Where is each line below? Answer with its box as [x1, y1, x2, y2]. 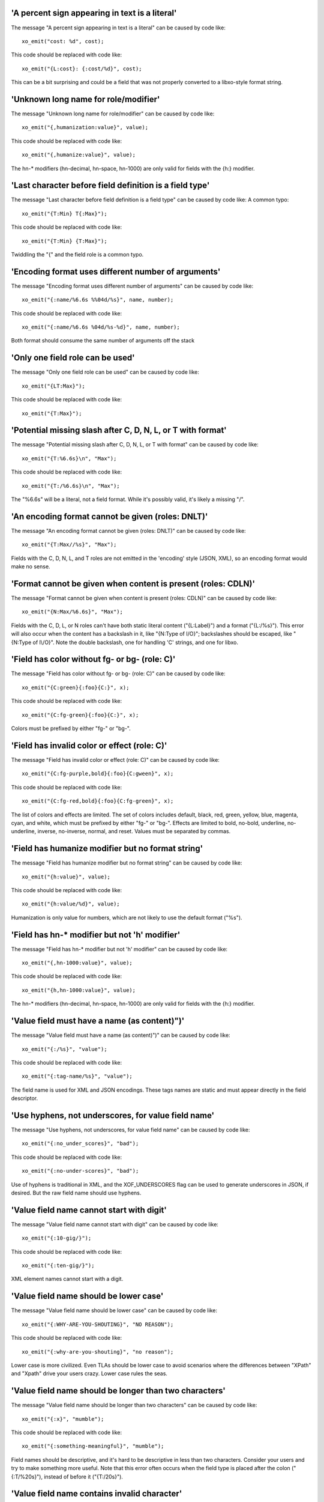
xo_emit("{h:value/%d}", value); [22, 901, 120, 907]
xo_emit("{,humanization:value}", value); [22, 124, 149, 131]
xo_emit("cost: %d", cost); [22, 38, 104, 44]
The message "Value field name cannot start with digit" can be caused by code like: [11, 1220, 219, 1228]
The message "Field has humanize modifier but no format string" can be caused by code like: [11, 859, 242, 866]
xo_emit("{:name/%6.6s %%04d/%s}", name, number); [22, 296, 174, 303]
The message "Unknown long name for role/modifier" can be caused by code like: [11, 110, 215, 117]
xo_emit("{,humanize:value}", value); [22, 151, 136, 159]
